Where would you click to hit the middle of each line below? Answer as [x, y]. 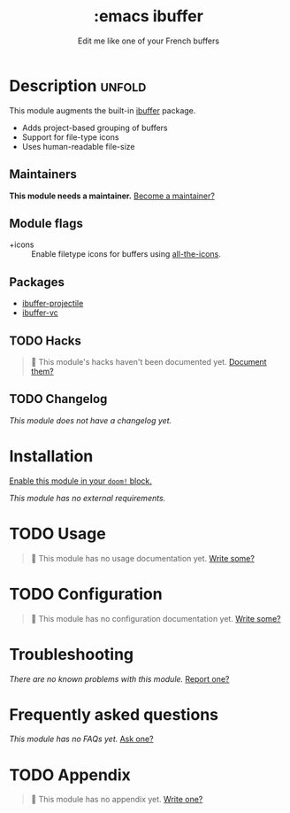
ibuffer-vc [40, 313]
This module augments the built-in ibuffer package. [103, 110]
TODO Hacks [46, 341]
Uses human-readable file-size [78, 146]
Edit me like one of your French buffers [149, 41]
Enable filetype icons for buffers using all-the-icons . [126, 254]
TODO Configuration [86, 594]
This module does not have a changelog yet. [91, 420]
